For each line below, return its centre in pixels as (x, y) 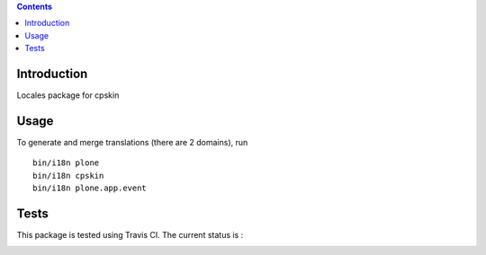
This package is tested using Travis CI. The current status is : (130, 235)
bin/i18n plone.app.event (90, 188)
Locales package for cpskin (68, 95)
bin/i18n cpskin (68, 176)
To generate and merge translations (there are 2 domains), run (132, 142)
